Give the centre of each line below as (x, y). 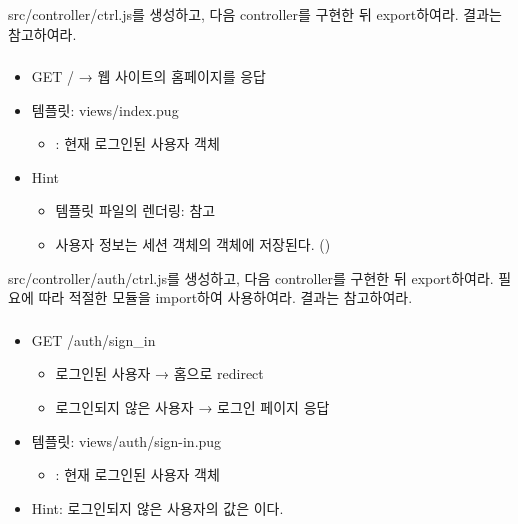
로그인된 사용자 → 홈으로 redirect (159, 373)
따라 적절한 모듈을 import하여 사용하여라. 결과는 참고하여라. (225, 297)
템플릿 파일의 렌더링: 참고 (135, 210)
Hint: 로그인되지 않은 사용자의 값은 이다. (157, 507)
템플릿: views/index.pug (105, 109)
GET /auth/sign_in (93, 339)
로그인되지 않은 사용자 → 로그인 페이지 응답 (192, 406)
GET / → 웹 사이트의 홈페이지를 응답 (148, 76)
